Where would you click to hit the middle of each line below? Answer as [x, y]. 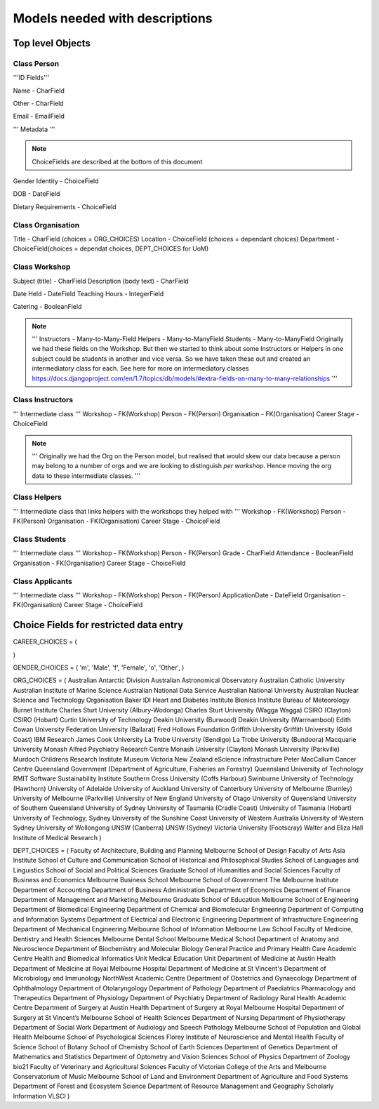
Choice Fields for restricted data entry [98, 625]
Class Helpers [38, 497]
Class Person [36, 63]
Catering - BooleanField [47, 307]
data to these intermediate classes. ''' [86, 476]
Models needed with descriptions [113, 18]
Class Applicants [43, 581]
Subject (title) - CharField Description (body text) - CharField [101, 281]
